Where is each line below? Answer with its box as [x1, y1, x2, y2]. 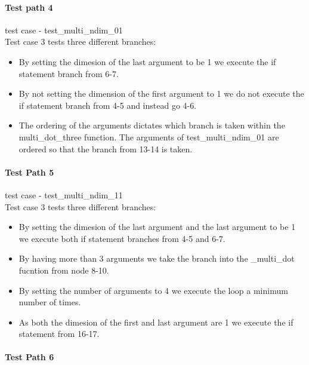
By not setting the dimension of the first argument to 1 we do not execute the [18, 87, 304, 100]
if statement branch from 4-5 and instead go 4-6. [18, 99, 197, 111]
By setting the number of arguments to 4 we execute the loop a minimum [18, 284, 288, 296]
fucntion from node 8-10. [18, 263, 109, 276]
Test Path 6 [5, 351, 54, 363]
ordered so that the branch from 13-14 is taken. [18, 142, 193, 155]
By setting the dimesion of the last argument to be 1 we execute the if [18, 55, 276, 68]
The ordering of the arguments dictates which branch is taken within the [18, 119, 285, 131]
